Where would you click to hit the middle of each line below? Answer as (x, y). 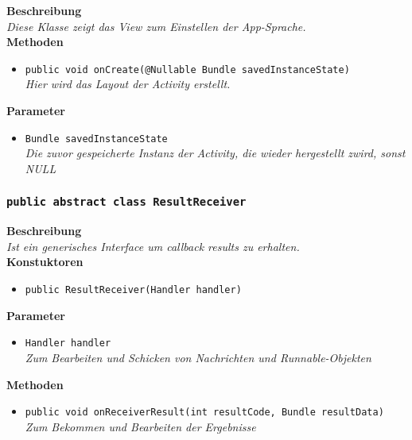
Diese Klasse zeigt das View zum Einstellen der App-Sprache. (156, 26)
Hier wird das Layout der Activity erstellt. (128, 84)
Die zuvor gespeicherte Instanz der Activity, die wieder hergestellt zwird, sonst (215, 153)
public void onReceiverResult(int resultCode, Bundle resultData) (204, 413)
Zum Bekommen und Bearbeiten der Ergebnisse (140, 426)
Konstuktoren (45, 262)
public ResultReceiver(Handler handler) (133, 290)
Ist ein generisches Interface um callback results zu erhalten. (153, 246)
